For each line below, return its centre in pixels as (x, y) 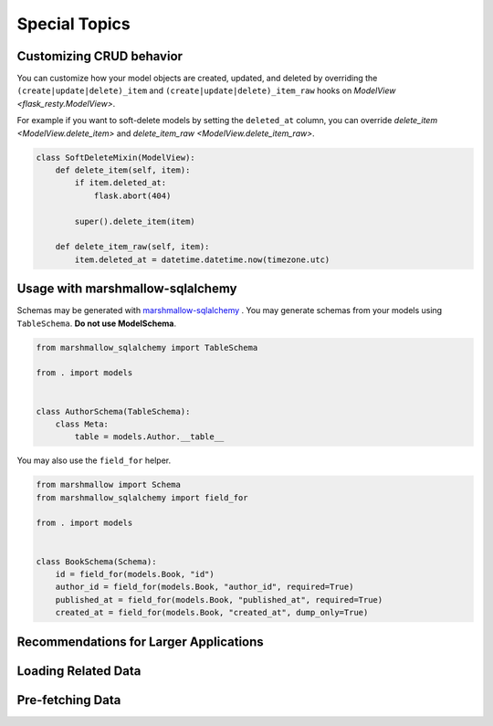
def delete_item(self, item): (123, 170)
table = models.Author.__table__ (149, 437)
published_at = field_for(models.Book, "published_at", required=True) (219, 600)
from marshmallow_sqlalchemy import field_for (142, 497)
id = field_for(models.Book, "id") (135, 574)
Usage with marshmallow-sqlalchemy (127, 289)
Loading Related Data (79, 671)
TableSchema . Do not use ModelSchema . (97, 323)
